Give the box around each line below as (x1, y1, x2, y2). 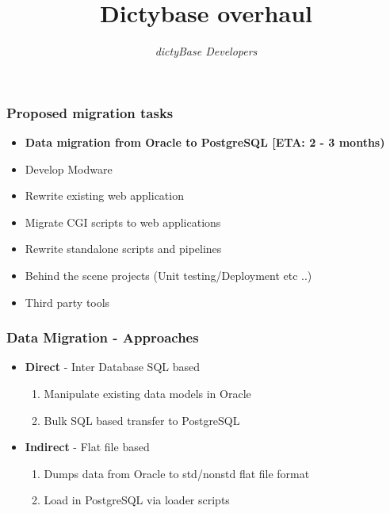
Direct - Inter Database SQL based (25, 358, 201, 375)
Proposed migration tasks (6, 102, 174, 122)
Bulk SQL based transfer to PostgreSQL (44, 412, 240, 428)
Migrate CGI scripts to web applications (25, 213, 221, 230)
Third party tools (25, 293, 110, 310)
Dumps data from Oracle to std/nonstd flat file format (44, 465, 310, 481)
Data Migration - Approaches (6, 327, 199, 347)
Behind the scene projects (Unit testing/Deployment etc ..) (25, 266, 312, 283)
